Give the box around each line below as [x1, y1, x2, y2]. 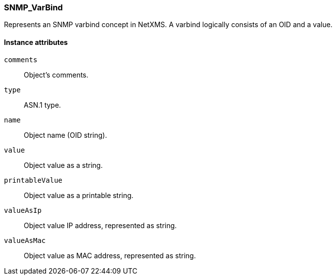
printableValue [4, 176, 63, 184]
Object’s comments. [24, 70, 89, 79]
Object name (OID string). [24, 130, 107, 139]
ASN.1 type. [24, 100, 61, 109]
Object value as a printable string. [24, 191, 134, 199]
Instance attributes [4, 38, 68, 46]
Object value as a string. [24, 160, 103, 169]
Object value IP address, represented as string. [24, 221, 177, 230]
